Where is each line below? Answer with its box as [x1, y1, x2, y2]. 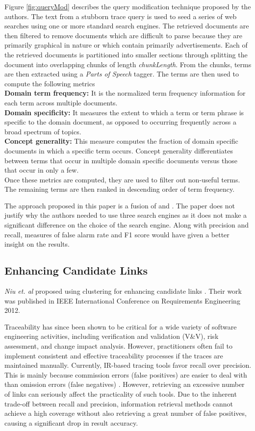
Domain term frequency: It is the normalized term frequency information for [4, 88, 246, 98]
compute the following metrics [4, 78, 95, 88]
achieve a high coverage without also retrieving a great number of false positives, [4, 408, 247, 418]
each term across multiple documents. [4, 97, 118, 107]
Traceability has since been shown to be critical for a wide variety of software [4, 321, 237, 331]
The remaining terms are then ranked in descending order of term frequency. [4, 184, 235, 194]
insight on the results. [4, 239, 70, 249]
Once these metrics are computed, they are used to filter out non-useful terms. [4, 174, 240, 184]
